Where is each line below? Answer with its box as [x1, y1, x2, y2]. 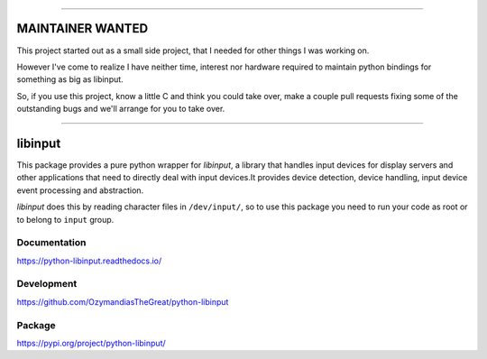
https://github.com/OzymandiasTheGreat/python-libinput [16, 296, 229, 307]
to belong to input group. [16, 214, 115, 225]
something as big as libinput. [16, 74, 124, 85]
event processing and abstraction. [16, 185, 144, 196]
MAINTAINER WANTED [16, 21, 149, 36]
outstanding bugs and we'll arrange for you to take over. [16, 104, 225, 115]
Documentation [16, 236, 87, 249]
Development [16, 278, 78, 290]
